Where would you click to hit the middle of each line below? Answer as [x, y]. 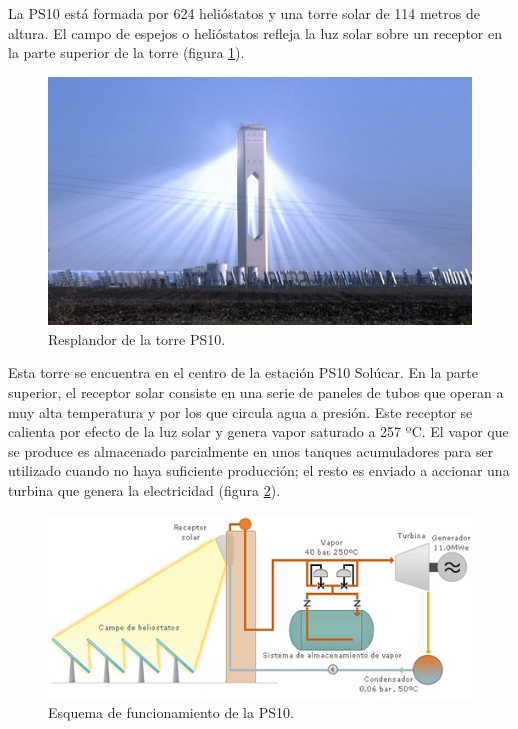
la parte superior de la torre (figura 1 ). [126, 52]
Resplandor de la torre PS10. [137, 338]
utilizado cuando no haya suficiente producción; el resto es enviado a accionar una [259, 470]
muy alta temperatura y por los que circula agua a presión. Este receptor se [240, 411]
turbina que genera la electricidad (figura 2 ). [144, 489]
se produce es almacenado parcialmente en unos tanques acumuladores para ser [251, 450]
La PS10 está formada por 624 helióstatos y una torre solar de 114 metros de [244, 13]
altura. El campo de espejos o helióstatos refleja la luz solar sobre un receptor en [255, 32]
